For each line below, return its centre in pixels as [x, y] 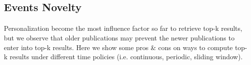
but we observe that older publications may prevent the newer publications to [119, 37]
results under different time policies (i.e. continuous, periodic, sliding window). [126, 57]
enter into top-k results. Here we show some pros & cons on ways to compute [118, 47]
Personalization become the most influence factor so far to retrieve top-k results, [123, 28]
